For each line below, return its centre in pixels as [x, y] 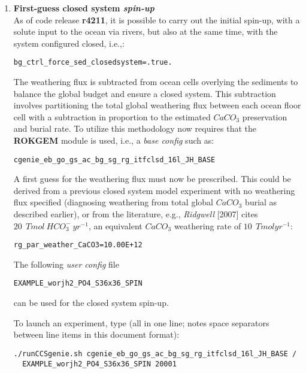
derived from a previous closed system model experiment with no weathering [154, 190]
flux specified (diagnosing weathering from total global [113, 202]
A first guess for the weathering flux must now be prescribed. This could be [152, 179]
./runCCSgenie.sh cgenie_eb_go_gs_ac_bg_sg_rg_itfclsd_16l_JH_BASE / [155, 354]
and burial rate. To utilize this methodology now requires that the [135, 128]
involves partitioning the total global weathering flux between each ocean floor [157, 105]
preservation [265, 116]
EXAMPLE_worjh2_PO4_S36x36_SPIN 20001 [99, 364]
